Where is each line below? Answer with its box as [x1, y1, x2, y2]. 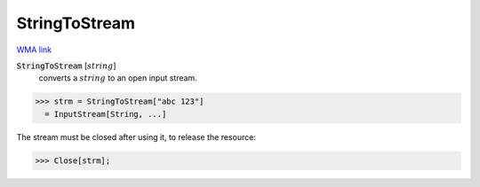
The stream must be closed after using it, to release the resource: [16, 131, 257, 142]
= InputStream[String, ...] [44, 109, 167, 119]
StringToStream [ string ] [16, 60, 116, 71]
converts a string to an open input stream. [38, 73, 197, 83]
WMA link [16, 44, 52, 55]
